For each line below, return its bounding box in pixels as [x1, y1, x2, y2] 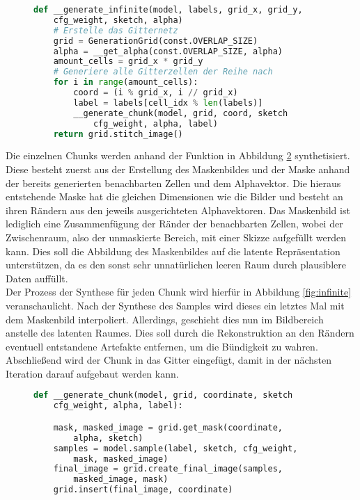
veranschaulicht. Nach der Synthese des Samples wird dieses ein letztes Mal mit [6, 298, 345, 312]
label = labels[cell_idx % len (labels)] [73, 97, 263, 108]
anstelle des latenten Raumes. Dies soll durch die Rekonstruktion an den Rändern [6, 325, 354, 340]
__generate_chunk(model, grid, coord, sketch [73, 108, 288, 118]
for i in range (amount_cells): [53, 77, 198, 88]
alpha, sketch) [73, 433, 143, 443]
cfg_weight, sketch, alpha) [53, 15, 183, 25]
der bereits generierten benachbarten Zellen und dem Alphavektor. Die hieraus [6, 175, 341, 190]
